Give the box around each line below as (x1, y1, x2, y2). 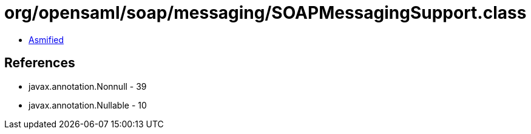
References (4, 55, 75, 71)
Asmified (29, 34, 64, 45)
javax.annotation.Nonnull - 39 (29, 81, 147, 92)
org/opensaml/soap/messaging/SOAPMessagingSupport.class (4, 2, 527, 23)
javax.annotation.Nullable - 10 (29, 99, 147, 110)
